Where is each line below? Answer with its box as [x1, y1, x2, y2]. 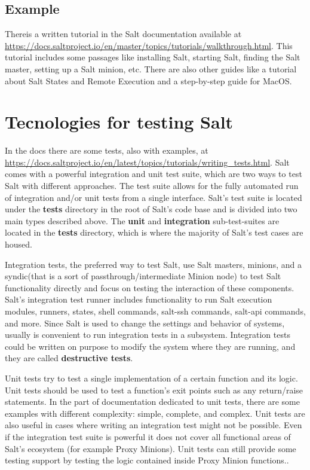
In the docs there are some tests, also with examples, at [5, 144, 208, 157]
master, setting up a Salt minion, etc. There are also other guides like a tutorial [5, 62, 297, 75]
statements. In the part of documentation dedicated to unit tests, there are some [5, 395, 300, 408]
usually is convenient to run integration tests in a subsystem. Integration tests [5, 328, 290, 341]
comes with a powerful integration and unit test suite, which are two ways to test [5, 167, 302, 180]
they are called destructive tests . [5, 352, 133, 364]
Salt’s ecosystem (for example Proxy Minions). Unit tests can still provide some [5, 442, 296, 454]
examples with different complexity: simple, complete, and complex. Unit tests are [5, 407, 305, 419]
